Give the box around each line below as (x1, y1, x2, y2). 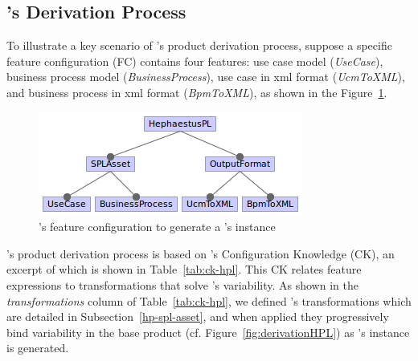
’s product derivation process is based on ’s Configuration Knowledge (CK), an (6, 245, 395, 262)
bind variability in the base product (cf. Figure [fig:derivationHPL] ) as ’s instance (6, 323, 410, 340)
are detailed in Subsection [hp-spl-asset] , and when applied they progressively (6, 308, 389, 325)
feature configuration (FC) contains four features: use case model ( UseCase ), (6, 52, 383, 69)
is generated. (6, 339, 69, 356)
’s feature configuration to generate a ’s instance (39, 218, 276, 235)
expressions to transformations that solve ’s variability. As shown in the (6, 276, 359, 293)
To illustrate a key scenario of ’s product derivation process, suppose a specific (6, 37, 392, 54)
